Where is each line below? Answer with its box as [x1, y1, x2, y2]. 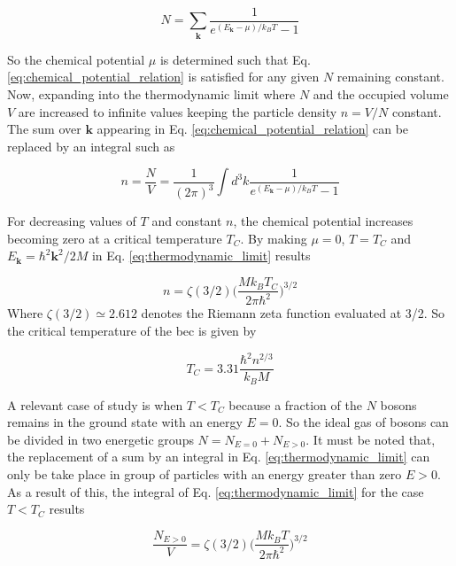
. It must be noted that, [305, 430, 436, 448]
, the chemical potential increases [233, 212, 413, 230]
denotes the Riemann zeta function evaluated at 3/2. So [141, 304, 445, 322]
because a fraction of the [228, 395, 362, 414]
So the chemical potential [7, 50, 145, 68]
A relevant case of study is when [7, 395, 183, 414]
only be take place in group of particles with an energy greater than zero [7, 465, 402, 484]
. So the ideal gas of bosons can [278, 413, 449, 431]
